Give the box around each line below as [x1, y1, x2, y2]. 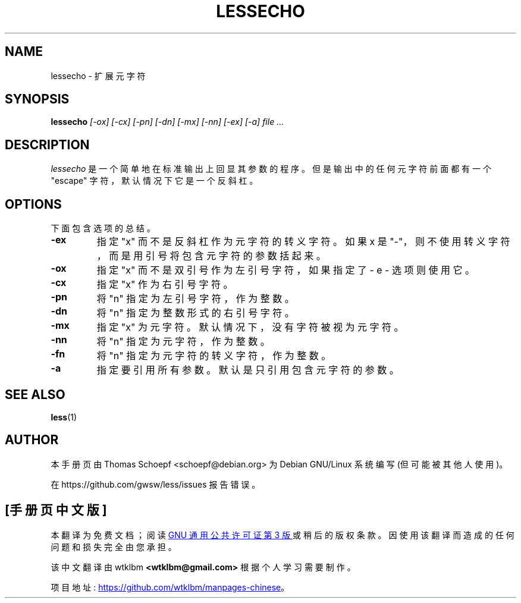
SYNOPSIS [5, 92, 70, 107]
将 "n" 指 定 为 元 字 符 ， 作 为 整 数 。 [96, 335, 270, 348]
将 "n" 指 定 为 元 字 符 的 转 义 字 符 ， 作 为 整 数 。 [96, 350, 331, 362]
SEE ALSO [5, 387, 65, 402]
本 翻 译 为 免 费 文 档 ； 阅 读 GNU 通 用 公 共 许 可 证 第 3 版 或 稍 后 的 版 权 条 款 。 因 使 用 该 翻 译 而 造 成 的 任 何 [51, 529, 514, 540]
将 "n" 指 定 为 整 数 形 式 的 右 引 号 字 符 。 [96, 307, 294, 319]
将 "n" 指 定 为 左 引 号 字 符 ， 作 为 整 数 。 [96, 293, 294, 305]
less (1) [51, 412, 77, 422]
